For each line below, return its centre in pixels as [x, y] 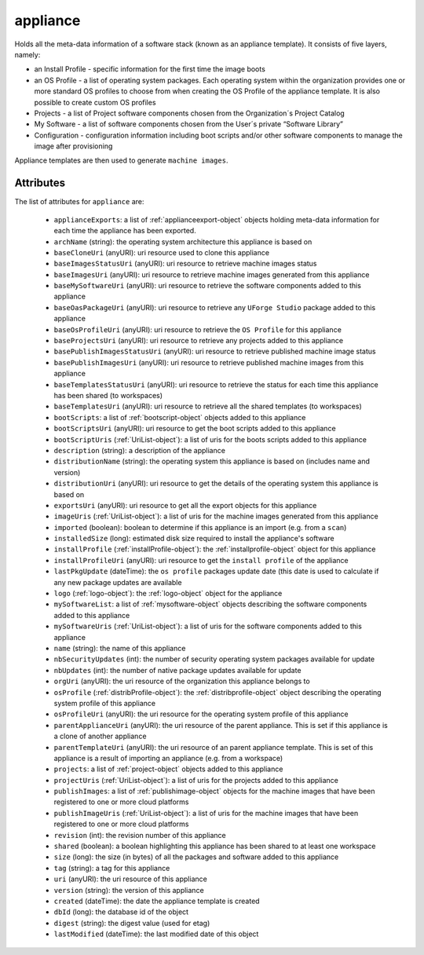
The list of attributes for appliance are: [79, 202]
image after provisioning [73, 146]
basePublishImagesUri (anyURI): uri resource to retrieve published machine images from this [209, 362]
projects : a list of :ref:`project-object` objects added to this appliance [168, 769]
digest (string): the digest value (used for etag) [132, 923]
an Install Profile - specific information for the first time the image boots [150, 69]
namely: [27, 54]
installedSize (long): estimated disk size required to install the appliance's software [194, 539]
